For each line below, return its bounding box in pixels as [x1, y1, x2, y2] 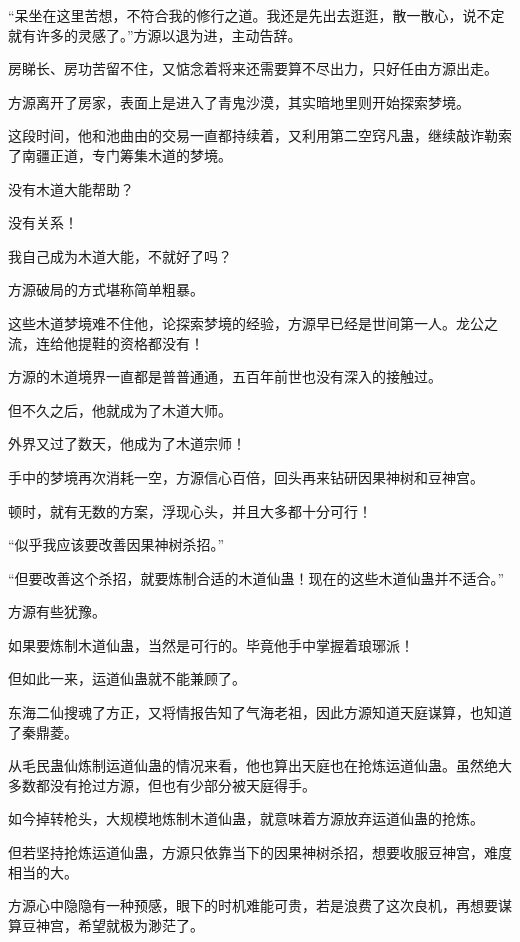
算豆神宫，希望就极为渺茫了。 [8, 914, 204, 935]
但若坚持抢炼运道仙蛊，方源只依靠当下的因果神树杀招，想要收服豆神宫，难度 [8, 842, 512, 863]
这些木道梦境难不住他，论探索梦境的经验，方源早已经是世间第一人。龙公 [8, 312, 484, 333]
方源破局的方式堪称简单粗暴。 [8, 279, 204, 300]
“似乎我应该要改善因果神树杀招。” [8, 534, 225, 555]
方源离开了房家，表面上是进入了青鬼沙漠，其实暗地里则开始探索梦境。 [8, 91, 470, 112]
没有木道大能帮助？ [8, 178, 134, 199]
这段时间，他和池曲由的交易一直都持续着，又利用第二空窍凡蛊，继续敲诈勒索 [8, 125, 512, 146]
